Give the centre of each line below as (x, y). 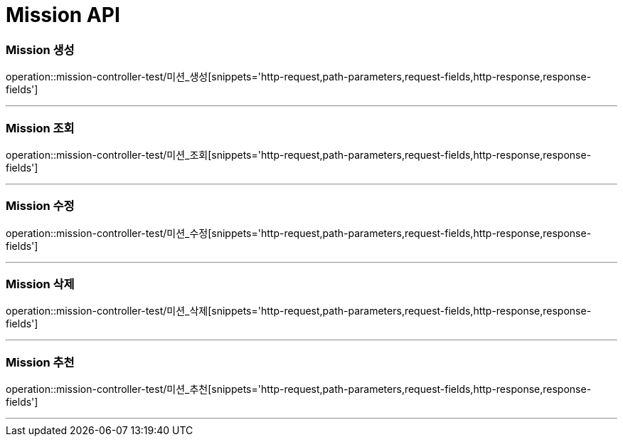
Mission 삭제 (40, 284)
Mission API (63, 15)
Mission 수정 (40, 206)
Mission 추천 (40, 362)
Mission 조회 (40, 128)
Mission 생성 (40, 49)
